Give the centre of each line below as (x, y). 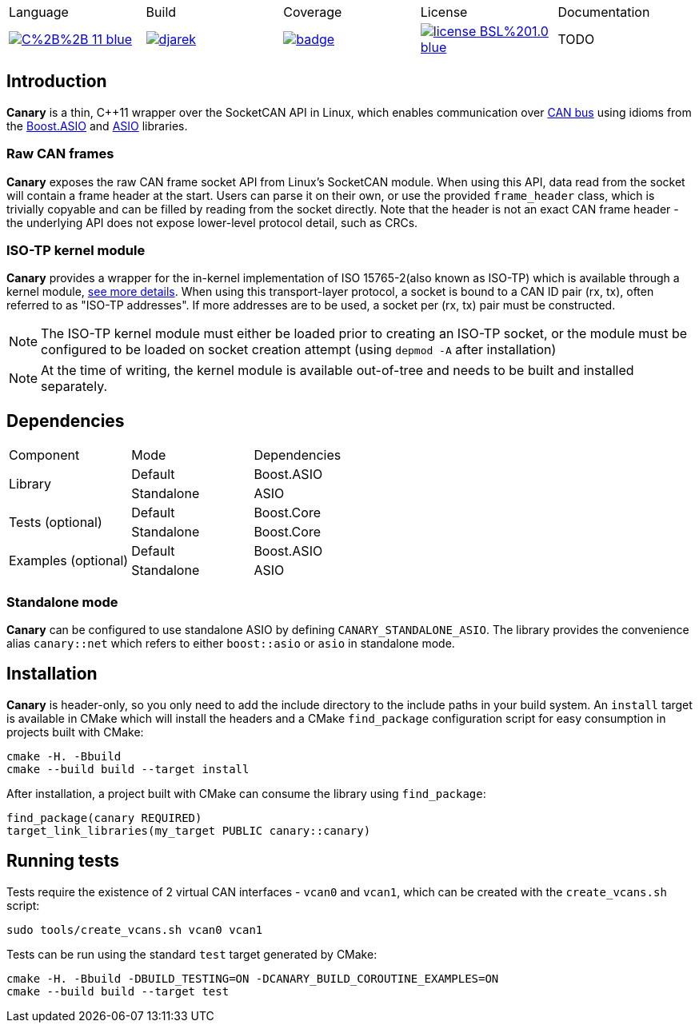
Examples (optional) (69, 561)
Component (44, 455)
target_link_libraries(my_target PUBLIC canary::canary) (189, 830)
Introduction (57, 82)
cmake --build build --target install (128, 769)
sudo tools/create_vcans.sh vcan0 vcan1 (135, 929)
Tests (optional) (56, 522)
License (444, 12)
